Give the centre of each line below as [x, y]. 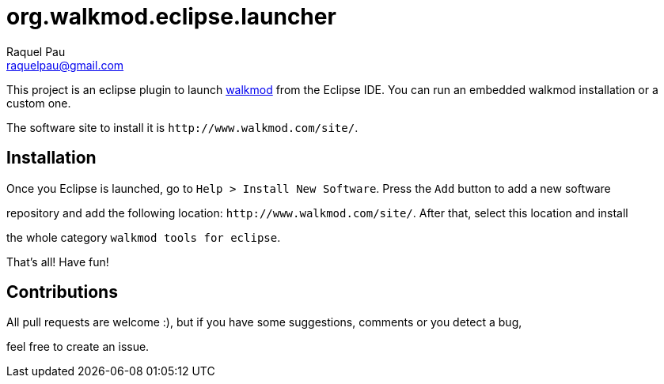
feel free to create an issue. [78, 347]
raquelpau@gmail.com [65, 65]
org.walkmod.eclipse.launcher [171, 17]
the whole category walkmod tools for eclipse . [144, 237]
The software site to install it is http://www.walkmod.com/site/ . [182, 127]
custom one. [39, 103]
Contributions [62, 292]
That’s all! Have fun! [58, 262]
